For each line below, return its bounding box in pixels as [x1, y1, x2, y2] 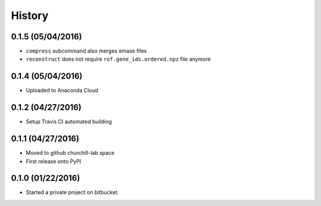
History [11, 9, 49, 22]
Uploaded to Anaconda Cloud [26, 87, 99, 94]
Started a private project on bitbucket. [26, 189, 119, 196]
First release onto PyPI [26, 158, 81, 165]
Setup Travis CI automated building [26, 118, 112, 125]
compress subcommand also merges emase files [26, 48, 147, 55]
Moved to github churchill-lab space [26, 149, 115, 157]
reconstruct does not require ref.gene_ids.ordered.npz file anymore [26, 55, 211, 63]
